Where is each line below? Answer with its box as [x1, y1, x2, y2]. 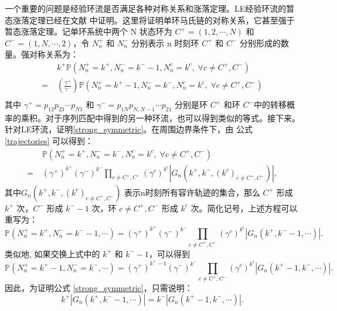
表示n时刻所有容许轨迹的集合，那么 [124, 186, 260, 198]
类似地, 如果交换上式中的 [5, 247, 100, 259]
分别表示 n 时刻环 [131, 36, 199, 49]
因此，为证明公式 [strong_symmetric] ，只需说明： [5, 282, 193, 294]
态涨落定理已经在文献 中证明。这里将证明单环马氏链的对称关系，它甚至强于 [5, 13, 295, 26]
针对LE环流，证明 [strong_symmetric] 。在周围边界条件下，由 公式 [5, 123, 253, 135]
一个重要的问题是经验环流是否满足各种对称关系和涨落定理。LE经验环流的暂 [5, 2, 295, 14]
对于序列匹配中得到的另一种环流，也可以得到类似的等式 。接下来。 [45, 111, 300, 124]
